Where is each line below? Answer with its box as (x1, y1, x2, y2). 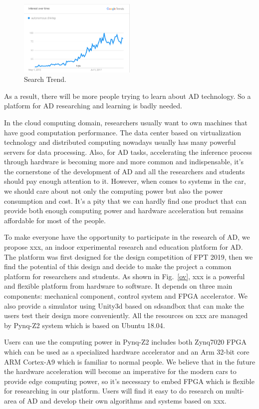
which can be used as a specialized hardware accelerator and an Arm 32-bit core (4, 346, 250, 357)
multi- (226, 386, 244, 396)
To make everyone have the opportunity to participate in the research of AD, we (4, 232, 250, 242)
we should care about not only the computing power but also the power (4, 186, 223, 196)
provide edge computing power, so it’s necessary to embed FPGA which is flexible (4, 376, 255, 386)
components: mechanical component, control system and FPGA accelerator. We (4, 291, 248, 301)
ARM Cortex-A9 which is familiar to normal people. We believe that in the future (4, 356, 256, 367)
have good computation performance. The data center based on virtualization (4, 127, 242, 137)
